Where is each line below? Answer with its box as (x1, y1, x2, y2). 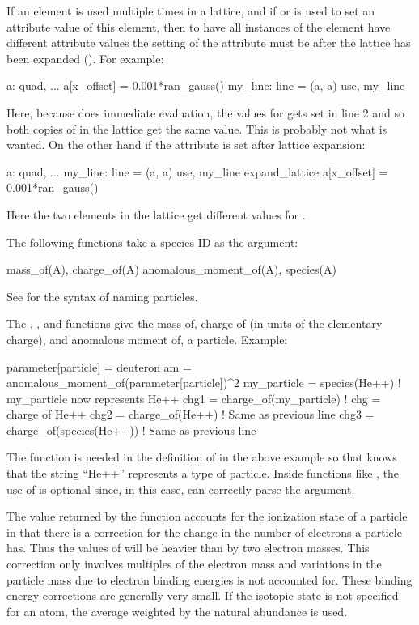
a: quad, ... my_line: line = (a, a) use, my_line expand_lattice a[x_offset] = (6, 163, 388, 180)
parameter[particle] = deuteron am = (6, 358, 192, 375)
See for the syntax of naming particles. (6, 287, 198, 304)
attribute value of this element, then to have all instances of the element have (6, 18, 391, 35)
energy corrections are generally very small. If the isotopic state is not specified (6, 587, 399, 604)
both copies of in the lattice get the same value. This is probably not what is (6, 120, 387, 137)
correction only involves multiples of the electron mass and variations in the (6, 555, 382, 572)
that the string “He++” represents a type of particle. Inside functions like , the (6, 465, 400, 482)
